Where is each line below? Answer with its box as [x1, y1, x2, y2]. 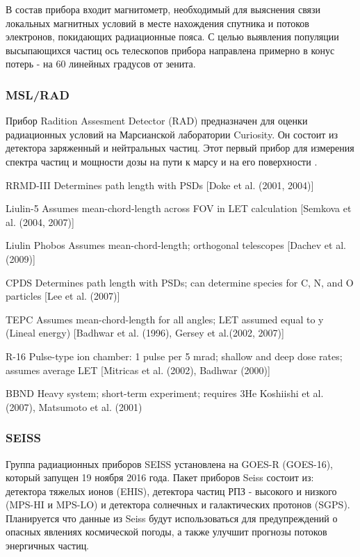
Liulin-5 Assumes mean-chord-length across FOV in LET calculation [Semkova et [6, 201, 352, 216]
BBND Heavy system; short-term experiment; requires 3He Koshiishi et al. [6, 386, 324, 401]
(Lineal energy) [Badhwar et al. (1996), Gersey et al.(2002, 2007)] [6, 325, 284, 340]
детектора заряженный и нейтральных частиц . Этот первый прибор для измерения [6, 140, 354, 155]
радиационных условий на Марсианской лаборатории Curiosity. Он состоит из [6, 127, 338, 141]
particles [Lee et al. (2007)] [6, 289, 120, 303]
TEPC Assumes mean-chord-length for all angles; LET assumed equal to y [6, 312, 324, 326]
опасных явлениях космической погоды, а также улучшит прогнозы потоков [6, 524, 327, 539]
